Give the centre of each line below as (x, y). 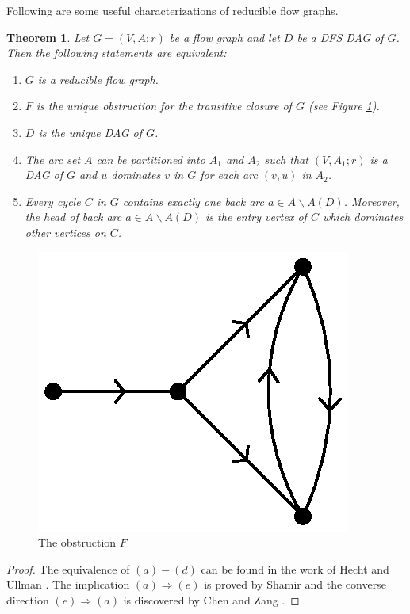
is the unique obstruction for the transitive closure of (164, 106)
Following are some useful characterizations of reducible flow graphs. (172, 10)
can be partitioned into (151, 159)
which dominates (363, 217)
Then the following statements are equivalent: (117, 53)
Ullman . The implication (68, 584)
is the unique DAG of (90, 132)
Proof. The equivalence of (68, 568)
